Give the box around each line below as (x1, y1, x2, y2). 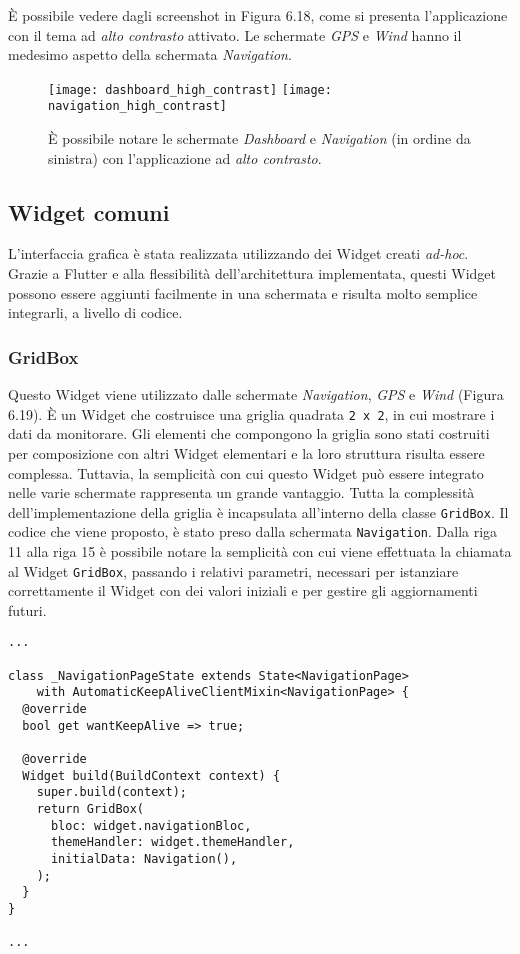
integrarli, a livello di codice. (8, 302, 183, 323)
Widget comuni (8, 196, 170, 227)
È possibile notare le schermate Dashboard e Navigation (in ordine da (48, 128, 471, 149)
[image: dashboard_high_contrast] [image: (48, 82, 332, 97)
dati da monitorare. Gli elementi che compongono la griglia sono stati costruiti (8, 423, 490, 444)
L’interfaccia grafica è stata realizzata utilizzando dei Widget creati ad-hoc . (8, 243, 469, 264)
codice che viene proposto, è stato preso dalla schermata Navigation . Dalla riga (8, 521, 498, 542)
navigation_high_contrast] (48, 99, 227, 114)
